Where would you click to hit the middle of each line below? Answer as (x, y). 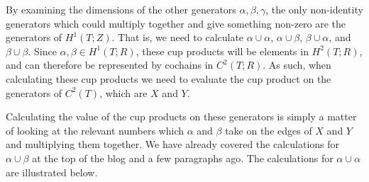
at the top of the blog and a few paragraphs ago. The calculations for (183, 158)
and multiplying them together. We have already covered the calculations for (173, 144)
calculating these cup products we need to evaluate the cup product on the (169, 78)
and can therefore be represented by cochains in (110, 65)
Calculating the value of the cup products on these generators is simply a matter (181, 116)
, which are (123, 92)
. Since (42, 51)
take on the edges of (269, 130)
